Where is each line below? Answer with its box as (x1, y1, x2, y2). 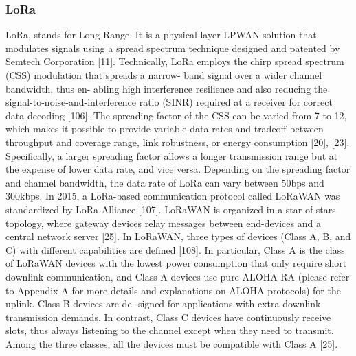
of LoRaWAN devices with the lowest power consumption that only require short (5, 256, 347, 270)
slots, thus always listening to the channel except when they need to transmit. (5, 323, 334, 337)
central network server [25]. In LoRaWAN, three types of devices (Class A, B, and (5, 229, 351, 244)
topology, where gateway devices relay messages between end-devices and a (5, 215, 321, 230)
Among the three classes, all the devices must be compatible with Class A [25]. (5, 336, 338, 351)
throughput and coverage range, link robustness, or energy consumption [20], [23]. (5, 134, 350, 149)
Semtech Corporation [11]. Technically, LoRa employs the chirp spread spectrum (5, 54, 344, 69)
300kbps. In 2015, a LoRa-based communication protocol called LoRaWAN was (5, 189, 340, 203)
